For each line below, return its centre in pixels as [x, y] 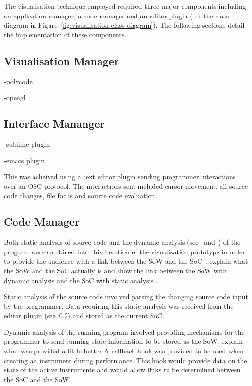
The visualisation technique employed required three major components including [125, 6]
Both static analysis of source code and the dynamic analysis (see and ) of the [122, 242]
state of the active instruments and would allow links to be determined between [122, 370]
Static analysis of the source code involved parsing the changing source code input [126, 296]
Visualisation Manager [61, 60]
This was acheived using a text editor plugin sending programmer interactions [120, 176]
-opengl [15, 97]
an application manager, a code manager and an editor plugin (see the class [117, 15]
